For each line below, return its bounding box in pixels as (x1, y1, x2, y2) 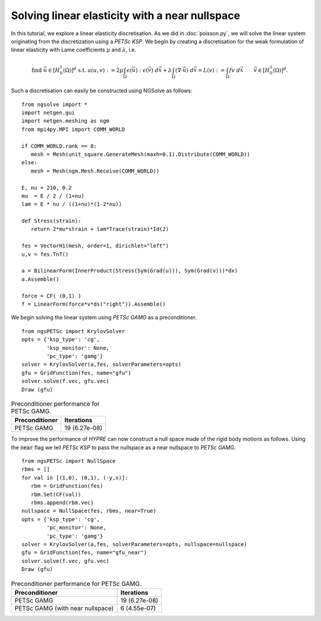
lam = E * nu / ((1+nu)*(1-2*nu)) (21, 201, 122, 208)
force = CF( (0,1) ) (21, 292, 81, 299)
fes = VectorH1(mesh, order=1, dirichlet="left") (21, 243, 169, 249)
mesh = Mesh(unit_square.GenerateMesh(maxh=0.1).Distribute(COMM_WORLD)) (30, 150, 251, 158)
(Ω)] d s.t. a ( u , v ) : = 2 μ (62, 65, 124, 74)
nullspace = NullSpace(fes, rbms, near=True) (21, 507, 157, 515)
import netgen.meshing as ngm (21, 118, 110, 124)
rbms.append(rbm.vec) (30, 500, 94, 506)
